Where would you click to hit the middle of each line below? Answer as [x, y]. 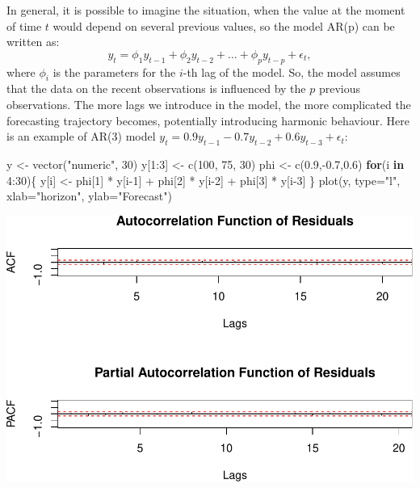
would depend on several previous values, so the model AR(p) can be [224, 25]
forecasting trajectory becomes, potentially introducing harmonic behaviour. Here [208, 120]
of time [24, 25]
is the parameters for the [114, 72]
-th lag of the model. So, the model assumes [292, 72]
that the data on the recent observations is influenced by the [156, 88]
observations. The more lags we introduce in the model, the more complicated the [209, 104]
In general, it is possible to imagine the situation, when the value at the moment [206, 10]
